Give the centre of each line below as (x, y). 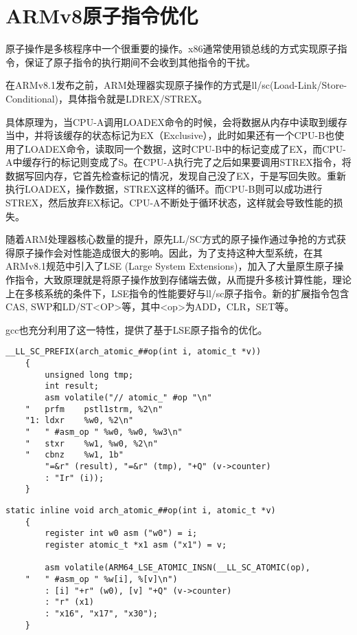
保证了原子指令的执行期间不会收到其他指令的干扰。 (140, 62)
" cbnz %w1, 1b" (74, 455)
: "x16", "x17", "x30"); (101, 613)
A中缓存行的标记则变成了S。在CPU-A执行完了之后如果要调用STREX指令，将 (178, 162)
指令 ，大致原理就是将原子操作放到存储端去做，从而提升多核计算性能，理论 (183, 280)
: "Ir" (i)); (74, 478)
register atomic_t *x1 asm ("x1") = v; (136, 545)
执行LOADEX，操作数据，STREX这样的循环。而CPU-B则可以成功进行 (164, 189)
